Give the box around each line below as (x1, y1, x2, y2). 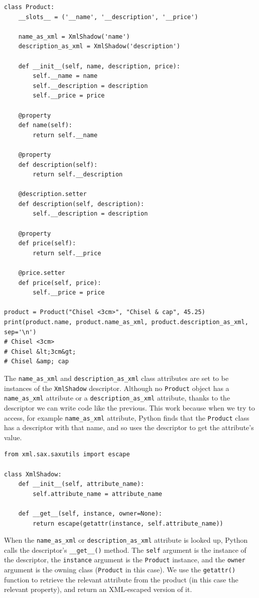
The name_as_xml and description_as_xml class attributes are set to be (4, 372, 229, 383)
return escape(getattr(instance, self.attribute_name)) (33, 520, 223, 527)
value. (4, 432, 22, 442)
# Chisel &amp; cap (4, 358, 69, 365)
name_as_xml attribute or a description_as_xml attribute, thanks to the (4, 392, 230, 403)
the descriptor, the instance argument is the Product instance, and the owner (4, 554, 245, 565)
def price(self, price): (18, 279, 101, 286)
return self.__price (33, 249, 101, 257)
